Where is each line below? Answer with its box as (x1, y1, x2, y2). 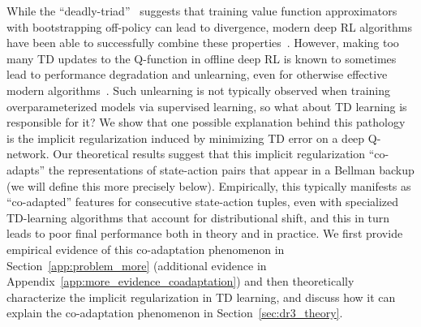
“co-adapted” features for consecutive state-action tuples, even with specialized (6, 193, 399, 210)
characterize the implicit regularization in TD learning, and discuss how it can (6, 288, 396, 305)
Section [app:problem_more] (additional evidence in (6, 256, 267, 273)
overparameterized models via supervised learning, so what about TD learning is (6, 97, 407, 114)
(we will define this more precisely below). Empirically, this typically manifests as (6, 177, 411, 194)
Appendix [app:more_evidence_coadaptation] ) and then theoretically (6, 273, 354, 290)
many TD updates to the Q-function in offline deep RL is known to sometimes (6, 49, 397, 67)
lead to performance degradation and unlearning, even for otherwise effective (6, 66, 388, 83)
